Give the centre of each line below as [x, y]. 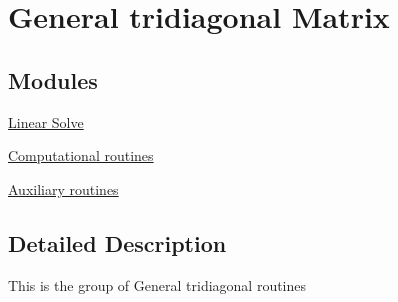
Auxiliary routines [63, 188]
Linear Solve [46, 121]
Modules [53, 79]
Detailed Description [117, 242]
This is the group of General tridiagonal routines [157, 284]
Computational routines [81, 155]
